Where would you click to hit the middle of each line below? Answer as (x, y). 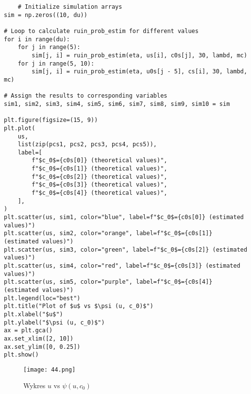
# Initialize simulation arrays (70, 7)
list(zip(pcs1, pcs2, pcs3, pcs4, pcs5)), (87, 145)
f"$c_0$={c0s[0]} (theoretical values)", (100, 161)
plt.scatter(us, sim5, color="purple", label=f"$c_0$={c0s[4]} (108, 282)
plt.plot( (20, 128)
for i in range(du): (37, 39)
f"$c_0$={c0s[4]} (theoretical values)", (100, 193)
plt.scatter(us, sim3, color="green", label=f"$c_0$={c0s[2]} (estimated (126, 249)
